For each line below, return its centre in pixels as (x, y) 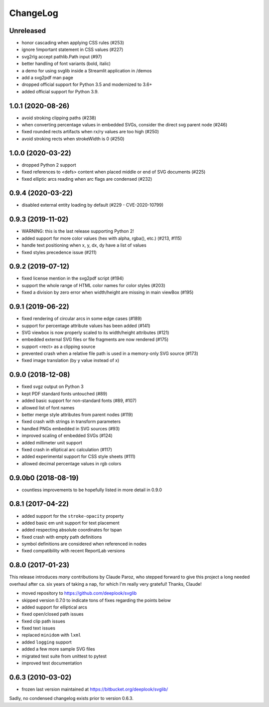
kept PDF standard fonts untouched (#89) (65, 393)
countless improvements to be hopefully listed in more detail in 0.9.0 (92, 490)
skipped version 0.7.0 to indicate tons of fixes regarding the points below (96, 600)
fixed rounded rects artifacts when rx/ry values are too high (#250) (90, 132)
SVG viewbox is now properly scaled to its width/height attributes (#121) (95, 333)
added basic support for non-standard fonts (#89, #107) (79, 401)
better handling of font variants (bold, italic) (66, 64)
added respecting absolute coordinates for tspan (72, 530)
